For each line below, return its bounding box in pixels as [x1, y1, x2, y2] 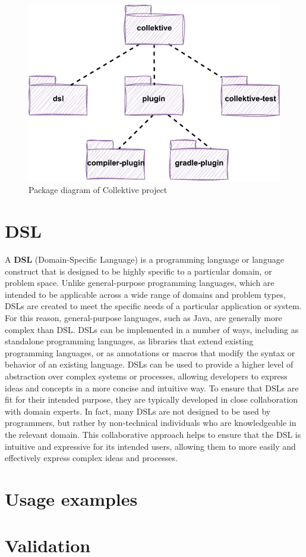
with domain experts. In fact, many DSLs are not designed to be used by [5, 404, 271, 417]
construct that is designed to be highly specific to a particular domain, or [5, 265, 272, 277]
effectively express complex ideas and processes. [5, 452, 178, 464]
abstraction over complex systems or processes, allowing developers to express [5, 370, 288, 382]
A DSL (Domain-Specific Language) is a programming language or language [5, 253, 284, 266]
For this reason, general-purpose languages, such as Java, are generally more [5, 312, 282, 324]
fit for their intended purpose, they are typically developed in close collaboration [5, 393, 298, 406]
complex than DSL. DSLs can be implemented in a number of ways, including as [5, 323, 299, 335]
